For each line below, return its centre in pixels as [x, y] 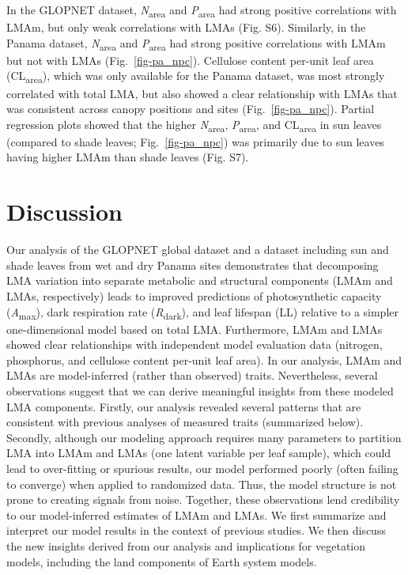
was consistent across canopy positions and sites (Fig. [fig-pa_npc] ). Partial [191, 109]
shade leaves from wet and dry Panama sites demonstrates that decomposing [193, 265]
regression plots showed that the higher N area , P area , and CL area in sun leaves [194, 125]
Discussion [64, 212]
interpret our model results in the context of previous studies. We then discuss [196, 530]
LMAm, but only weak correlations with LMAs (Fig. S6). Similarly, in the [186, 27]
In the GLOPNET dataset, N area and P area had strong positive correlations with [202, 11]
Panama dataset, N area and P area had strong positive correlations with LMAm [196, 44]
